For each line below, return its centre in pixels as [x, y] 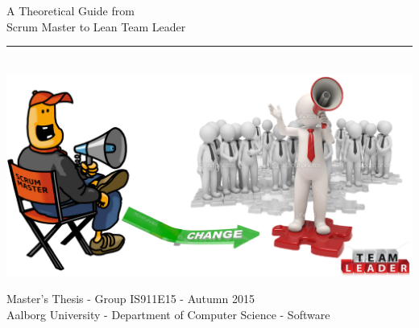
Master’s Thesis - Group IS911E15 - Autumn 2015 [131, 299]
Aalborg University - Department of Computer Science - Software [168, 314]
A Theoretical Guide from [71, 10]
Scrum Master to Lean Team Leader [96, 26]
